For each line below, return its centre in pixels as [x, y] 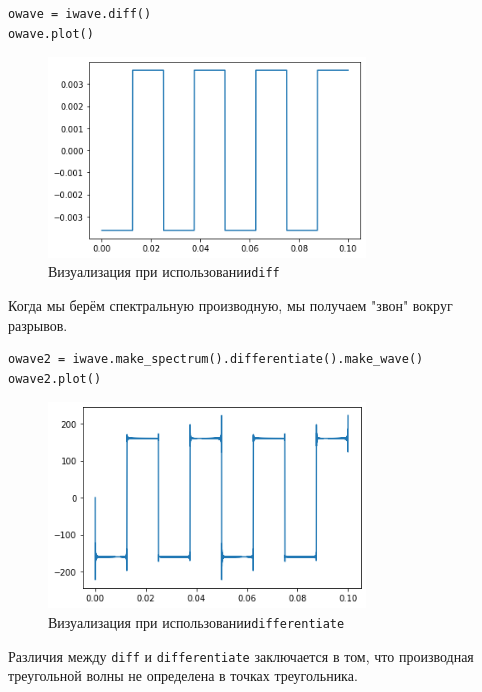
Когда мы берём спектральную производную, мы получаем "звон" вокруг [230, 305]
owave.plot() [51, 33]
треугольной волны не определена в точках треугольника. [183, 675]
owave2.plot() [55, 378]
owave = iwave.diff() [80, 14]
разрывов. [38, 324]
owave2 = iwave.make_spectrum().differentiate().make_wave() [216, 359]
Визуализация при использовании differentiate [196, 621]
